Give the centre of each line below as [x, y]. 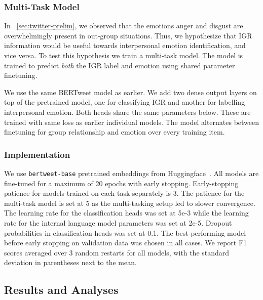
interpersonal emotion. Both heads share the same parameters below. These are [127, 112]
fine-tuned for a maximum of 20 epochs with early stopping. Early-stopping [121, 183]
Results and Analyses [61, 290]
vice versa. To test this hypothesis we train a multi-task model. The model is [124, 55]
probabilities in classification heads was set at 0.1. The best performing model [125, 232]
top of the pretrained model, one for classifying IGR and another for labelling [125, 102]
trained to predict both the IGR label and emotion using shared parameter [120, 65]
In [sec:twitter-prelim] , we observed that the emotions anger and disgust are [124, 26]
